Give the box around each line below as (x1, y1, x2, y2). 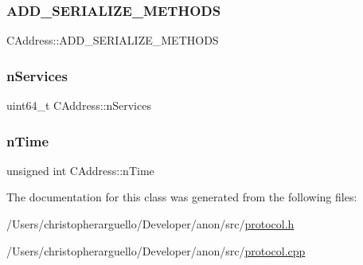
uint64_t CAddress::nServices (6, 97, 151, 114)
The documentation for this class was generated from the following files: (6, 189, 357, 205)
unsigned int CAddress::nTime (6, 162, 154, 178)
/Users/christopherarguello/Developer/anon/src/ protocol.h (6, 216, 295, 232)
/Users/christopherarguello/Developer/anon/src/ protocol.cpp (6, 242, 306, 259)
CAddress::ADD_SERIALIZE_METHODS (6, 32, 219, 49)
